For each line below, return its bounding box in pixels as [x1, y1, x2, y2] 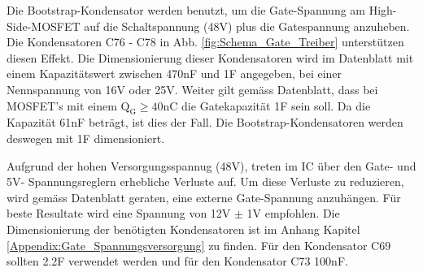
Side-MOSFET [7, 17, 81, 34]
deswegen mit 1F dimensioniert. [7, 129, 165, 146]
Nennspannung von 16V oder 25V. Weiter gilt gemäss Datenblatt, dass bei [7, 80, 378, 97]
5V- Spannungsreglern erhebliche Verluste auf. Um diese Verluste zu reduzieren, [7, 173, 404, 190]
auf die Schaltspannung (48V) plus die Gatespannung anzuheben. [84, 17, 410, 34]
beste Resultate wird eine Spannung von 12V [7, 205, 231, 222]
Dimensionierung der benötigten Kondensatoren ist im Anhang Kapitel [7, 220, 360, 237]
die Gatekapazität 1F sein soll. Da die [181, 97, 371, 114]
